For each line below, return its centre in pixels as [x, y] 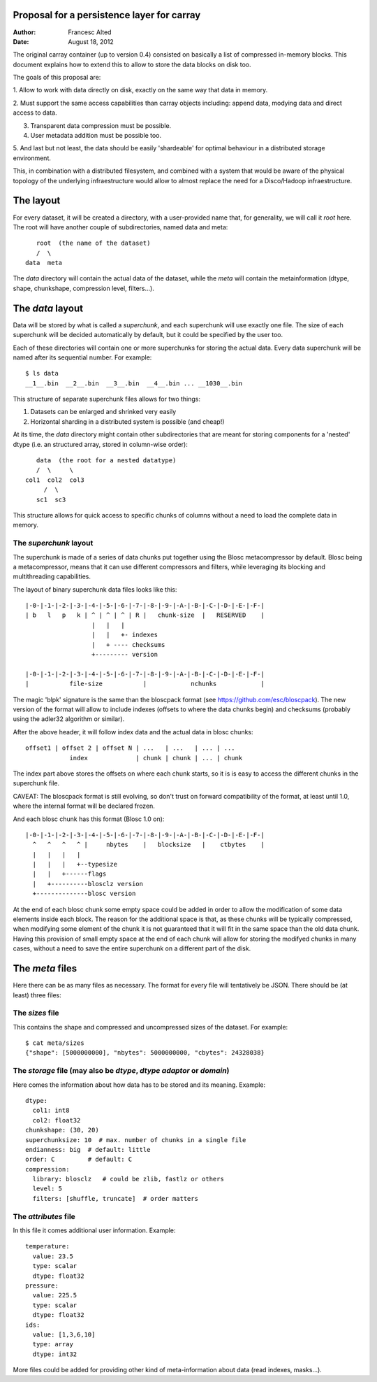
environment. [32, 158]
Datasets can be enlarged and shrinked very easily [103, 412]
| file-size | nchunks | [145, 684]
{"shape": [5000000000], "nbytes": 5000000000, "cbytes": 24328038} [145, 1053]
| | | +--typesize [75, 864]
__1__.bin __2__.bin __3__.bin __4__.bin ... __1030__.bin [134, 383]
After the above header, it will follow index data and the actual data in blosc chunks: [133, 732]
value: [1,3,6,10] [64, 1334]
